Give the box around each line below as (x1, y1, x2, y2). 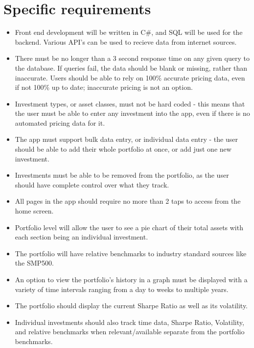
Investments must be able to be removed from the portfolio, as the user (15, 170, 229, 180)
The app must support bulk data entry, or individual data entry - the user (15, 134, 238, 144)
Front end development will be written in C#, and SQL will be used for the (15, 27, 243, 37)
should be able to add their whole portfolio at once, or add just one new (15, 144, 231, 154)
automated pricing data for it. (15, 117, 105, 128)
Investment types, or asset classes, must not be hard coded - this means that (15, 98, 245, 108)
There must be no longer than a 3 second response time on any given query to (15, 53, 250, 63)
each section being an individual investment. (15, 232, 148, 242)
